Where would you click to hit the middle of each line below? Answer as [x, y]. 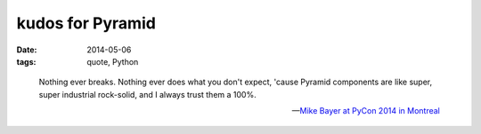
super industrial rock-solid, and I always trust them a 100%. [148, 94]
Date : [27, 50]
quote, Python [113, 61]
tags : [26, 61]
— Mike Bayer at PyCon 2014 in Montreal [366, 111]
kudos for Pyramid [86, 23]
